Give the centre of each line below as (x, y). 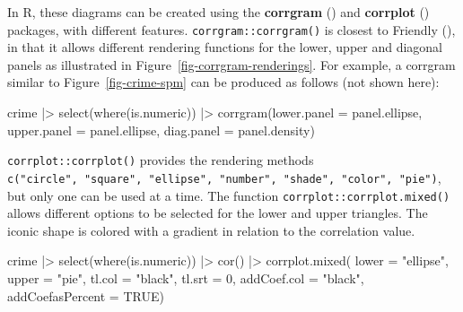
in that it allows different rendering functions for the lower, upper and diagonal (225, 47)
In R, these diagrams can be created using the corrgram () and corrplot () (218, 12)
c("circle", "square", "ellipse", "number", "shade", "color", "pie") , (224, 177)
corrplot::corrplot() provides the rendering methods (161, 160)
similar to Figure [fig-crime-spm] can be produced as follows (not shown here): (223, 82)
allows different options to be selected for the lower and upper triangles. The (218, 213)
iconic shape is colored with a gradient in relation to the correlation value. (211, 230)
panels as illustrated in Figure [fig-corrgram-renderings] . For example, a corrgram (231, 64)
